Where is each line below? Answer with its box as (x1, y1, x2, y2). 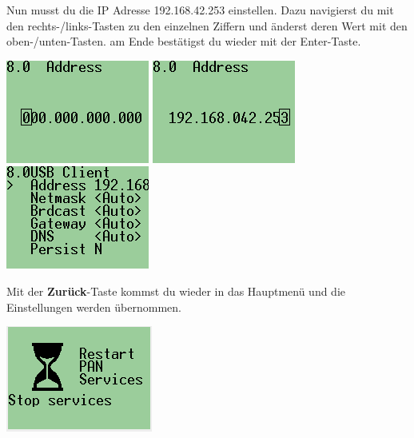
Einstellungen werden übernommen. (6, 298, 181, 315)
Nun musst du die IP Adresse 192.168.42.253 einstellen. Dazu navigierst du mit (6, 2, 394, 18)
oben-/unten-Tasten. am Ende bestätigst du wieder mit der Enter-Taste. (6, 33, 361, 50)
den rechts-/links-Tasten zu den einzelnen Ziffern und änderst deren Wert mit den (6, 17, 408, 34)
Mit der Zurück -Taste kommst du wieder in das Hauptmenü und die (6, 282, 346, 299)
